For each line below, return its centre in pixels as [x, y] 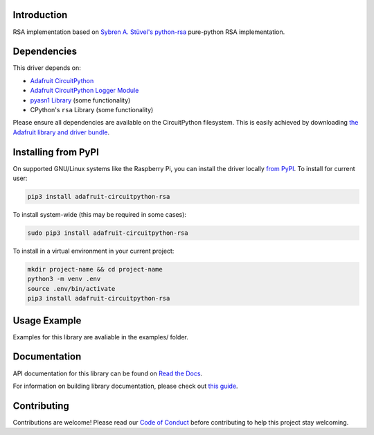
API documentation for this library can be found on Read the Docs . [108, 373]
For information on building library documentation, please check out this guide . [125, 386]
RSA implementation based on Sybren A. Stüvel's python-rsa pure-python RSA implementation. [149, 32]
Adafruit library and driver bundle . [61, 132]
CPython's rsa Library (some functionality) [92, 109]
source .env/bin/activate [71, 288]
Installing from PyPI [56, 152]
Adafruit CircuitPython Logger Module [84, 91]
